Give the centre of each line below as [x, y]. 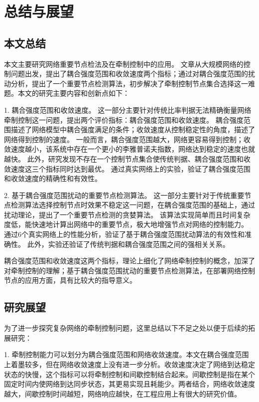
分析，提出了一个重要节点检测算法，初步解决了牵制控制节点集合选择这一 [129, 83]
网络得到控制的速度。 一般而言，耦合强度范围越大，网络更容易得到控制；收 [127, 139]
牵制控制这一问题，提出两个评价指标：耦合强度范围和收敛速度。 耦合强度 [124, 119]
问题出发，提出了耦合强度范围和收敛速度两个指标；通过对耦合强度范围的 [129, 74]
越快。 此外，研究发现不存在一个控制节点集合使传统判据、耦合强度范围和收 [127, 158]
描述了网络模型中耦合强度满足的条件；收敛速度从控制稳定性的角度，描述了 [133, 129]
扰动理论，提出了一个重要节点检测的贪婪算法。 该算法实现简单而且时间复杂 [127, 214]
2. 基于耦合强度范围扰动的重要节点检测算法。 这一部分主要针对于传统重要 [124, 195]
